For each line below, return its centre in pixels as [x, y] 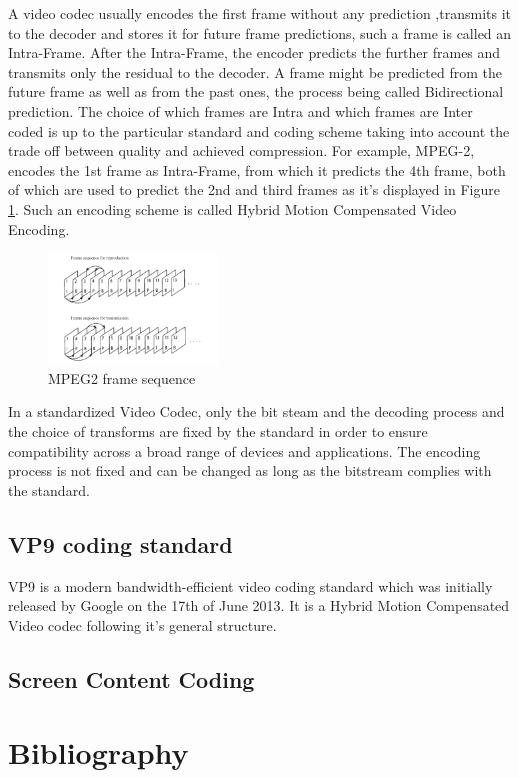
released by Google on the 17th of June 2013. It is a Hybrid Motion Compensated [259, 605]
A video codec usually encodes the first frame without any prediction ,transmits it [259, 13]
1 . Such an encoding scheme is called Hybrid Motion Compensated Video [232, 208]
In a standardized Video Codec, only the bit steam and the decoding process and [256, 411]
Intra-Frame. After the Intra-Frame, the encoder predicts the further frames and [254, 52]
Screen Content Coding [131, 678]
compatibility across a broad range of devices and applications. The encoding [244, 450]
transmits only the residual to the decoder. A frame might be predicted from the [255, 71]
